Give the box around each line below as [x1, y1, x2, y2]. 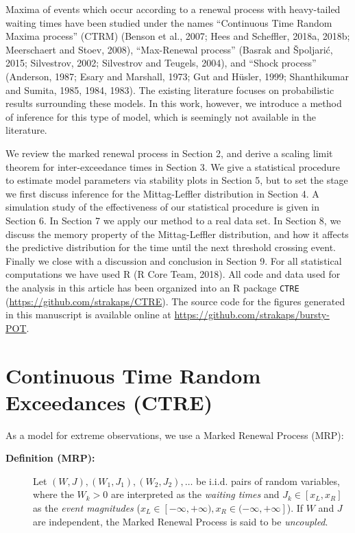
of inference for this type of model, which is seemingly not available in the [5, 109, 316, 123]
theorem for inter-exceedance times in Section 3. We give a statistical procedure [5, 159, 341, 174]
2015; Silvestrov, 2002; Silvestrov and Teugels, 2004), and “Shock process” [5, 56, 317, 70]
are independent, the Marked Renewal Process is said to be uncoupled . [33, 514, 328, 528]
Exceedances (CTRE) [5, 388, 212, 416]
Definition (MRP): [5, 451, 95, 465]
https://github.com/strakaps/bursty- [174, 307, 330, 322]
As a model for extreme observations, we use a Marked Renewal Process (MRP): [5, 427, 344, 442]
